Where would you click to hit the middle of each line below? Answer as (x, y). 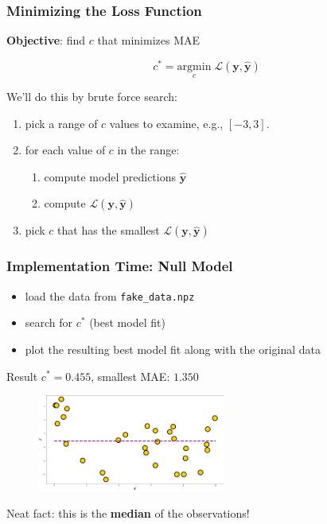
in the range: (148, 150)
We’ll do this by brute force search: (92, 97)
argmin (194, 66)
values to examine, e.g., (166, 123)
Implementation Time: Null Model (120, 266)
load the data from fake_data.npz (110, 295)
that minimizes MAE (148, 40)
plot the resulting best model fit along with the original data (173, 349)
